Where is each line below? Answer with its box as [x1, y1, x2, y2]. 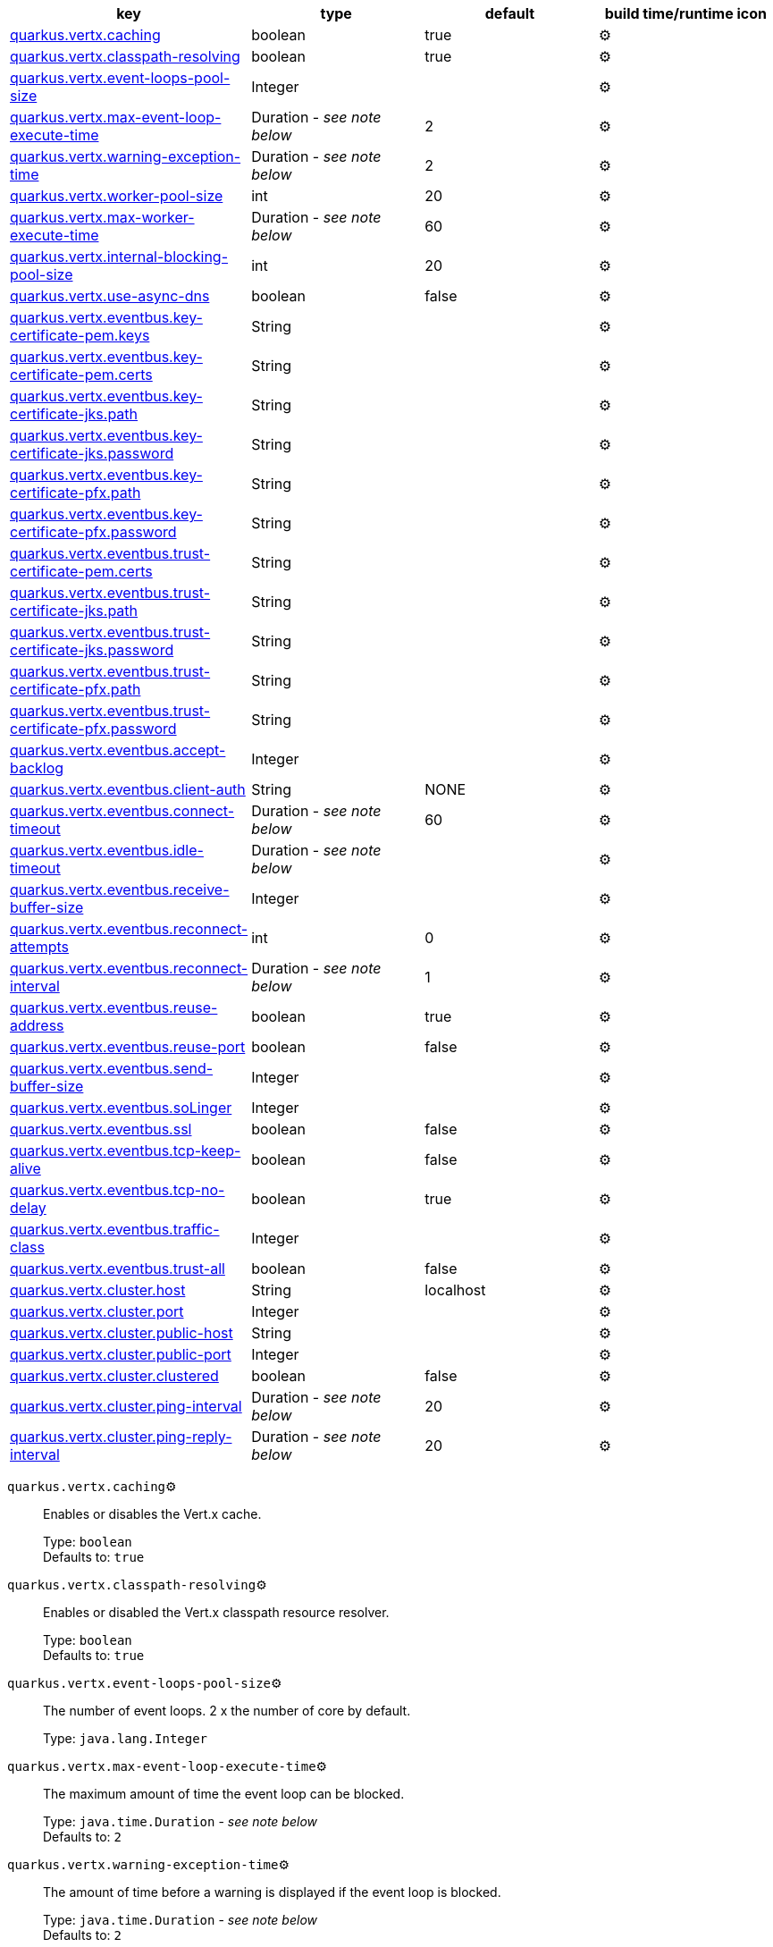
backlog [10, 759, 64, 777]
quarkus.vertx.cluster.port [10, 1302, 184, 1320]
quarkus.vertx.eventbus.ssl [10, 1120, 192, 1138]
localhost [424, 1281, 486, 1299]
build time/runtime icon [604, 4, 767, 22]
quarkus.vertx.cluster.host [10, 1281, 186, 1299]
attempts [10, 938, 69, 956]
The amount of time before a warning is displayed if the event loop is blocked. [43, 1884, 501, 1900]
